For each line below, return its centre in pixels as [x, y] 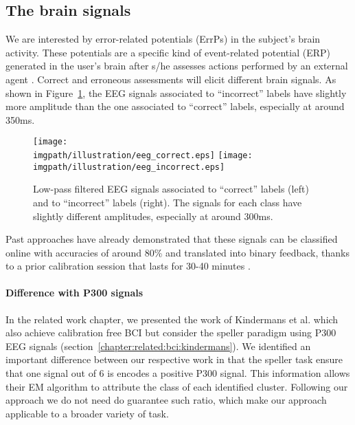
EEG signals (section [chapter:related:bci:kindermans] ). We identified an [158, 346]
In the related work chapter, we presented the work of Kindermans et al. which [172, 319]
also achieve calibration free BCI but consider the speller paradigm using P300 [171, 333]
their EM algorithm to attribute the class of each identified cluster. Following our [177, 386]
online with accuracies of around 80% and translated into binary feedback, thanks [177, 252]
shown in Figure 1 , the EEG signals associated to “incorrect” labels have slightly [176, 92]
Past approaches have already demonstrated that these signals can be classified [172, 239]
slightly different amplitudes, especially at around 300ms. [153, 216]
